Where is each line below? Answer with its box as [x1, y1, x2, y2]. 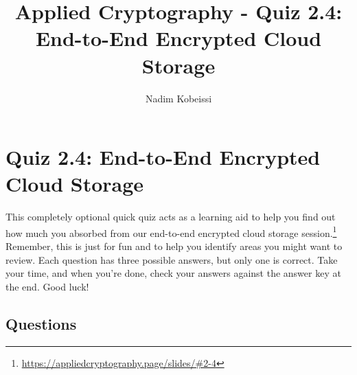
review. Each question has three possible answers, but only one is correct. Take [5, 252, 338, 266]
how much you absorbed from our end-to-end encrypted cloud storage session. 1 [5, 223, 337, 240]
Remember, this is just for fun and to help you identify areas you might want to [5, 239, 343, 253]
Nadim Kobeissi [145, 91, 212, 105]
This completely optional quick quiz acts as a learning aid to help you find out [5, 209, 336, 224]
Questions [5, 312, 77, 334]
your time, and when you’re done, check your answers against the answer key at [5, 266, 341, 280]
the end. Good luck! [5, 279, 89, 293]
